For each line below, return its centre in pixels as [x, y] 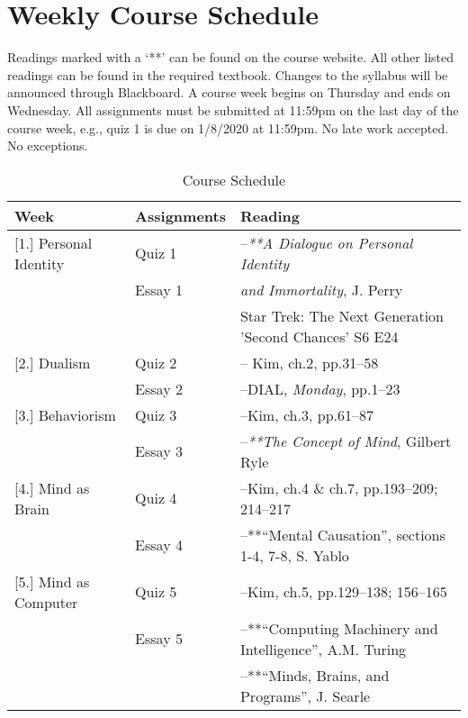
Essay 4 [159, 545]
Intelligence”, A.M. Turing [323, 649]
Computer [46, 602]
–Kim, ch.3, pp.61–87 [306, 414]
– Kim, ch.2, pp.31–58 [309, 362]
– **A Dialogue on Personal [326, 242]
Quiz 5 [156, 592]
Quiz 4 [156, 498]
